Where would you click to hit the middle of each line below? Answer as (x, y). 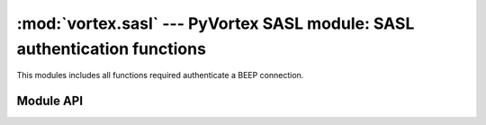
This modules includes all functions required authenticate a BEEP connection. (160, 76)
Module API (50, 101)
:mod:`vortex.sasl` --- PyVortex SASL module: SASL (216, 23)
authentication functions (112, 49)
